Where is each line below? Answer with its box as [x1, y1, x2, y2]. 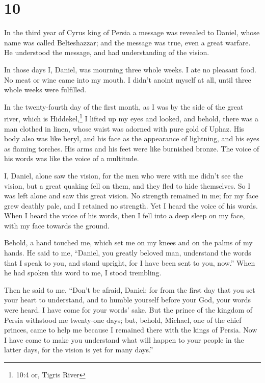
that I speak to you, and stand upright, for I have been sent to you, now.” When [4, 257, 255, 268]
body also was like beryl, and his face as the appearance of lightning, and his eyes [4, 133, 259, 144]
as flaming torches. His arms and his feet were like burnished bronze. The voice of [4, 143, 259, 154]
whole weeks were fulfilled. [4, 84, 87, 95]
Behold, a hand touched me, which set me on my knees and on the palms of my [4, 237, 253, 248]
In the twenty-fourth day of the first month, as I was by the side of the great [4, 101, 244, 112]
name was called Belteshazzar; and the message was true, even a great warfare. [4, 37, 251, 47]
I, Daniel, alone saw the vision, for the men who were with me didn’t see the [4, 170, 243, 181]
